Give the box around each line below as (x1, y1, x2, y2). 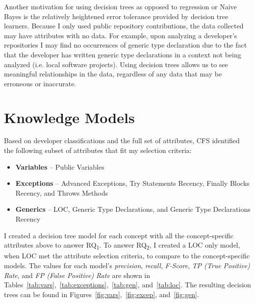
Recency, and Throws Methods (15, 187, 108, 198)
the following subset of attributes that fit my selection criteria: (4, 145, 192, 155)
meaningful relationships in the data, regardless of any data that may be (4, 69, 222, 79)
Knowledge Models (4, 107, 135, 127)
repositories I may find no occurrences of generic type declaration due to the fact (4, 40, 247, 50)
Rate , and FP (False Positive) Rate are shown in (4, 270, 151, 280)
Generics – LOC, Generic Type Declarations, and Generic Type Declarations (15, 204, 251, 214)
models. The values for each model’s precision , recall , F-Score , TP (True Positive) (4, 260, 250, 270)
